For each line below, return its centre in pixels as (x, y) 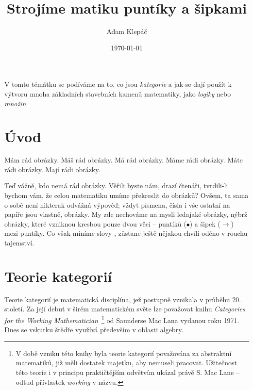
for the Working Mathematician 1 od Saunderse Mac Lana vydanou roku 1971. (122, 319)
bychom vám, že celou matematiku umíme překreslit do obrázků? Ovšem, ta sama (126, 195)
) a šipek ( (205, 223)
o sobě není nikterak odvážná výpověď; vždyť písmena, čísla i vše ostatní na (117, 204)
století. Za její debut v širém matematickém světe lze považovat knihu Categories (125, 309)
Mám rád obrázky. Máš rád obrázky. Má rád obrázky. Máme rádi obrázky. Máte (124, 160)
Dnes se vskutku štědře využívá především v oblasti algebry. (94, 330)
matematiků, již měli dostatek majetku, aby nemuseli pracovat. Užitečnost (126, 363)
